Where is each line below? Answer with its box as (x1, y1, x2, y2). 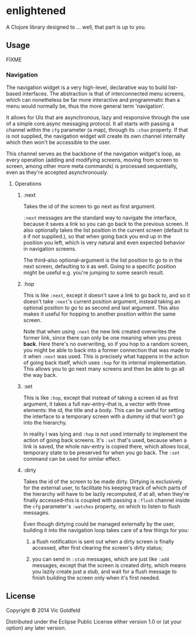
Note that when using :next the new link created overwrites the (23, 328, 177, 335)
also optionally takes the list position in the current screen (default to (23, 227, 189, 234)
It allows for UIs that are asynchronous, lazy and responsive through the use (6, 114, 190, 121)
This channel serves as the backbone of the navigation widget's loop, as (6, 150, 181, 157)
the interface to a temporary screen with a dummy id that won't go (23, 413, 184, 420)
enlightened (6, 4, 66, 18)
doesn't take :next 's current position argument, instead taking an (23, 298, 181, 305)
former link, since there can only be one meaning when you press (23, 334, 182, 341)
